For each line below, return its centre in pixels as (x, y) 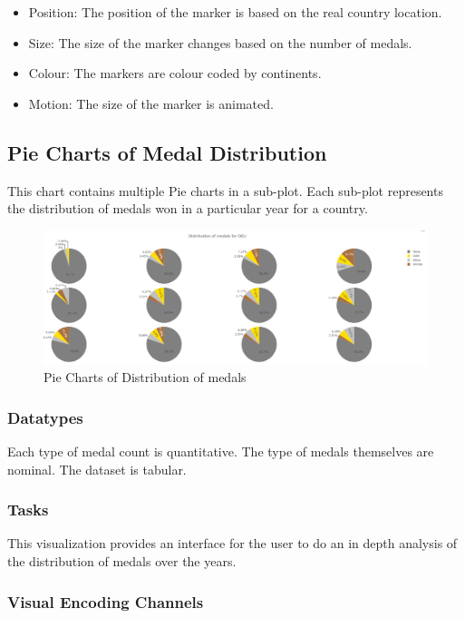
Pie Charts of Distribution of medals (145, 377)
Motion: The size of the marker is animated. (151, 103)
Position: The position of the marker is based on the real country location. (235, 12)
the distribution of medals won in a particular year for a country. (188, 208)
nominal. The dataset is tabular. (97, 469)
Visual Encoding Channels (106, 601)
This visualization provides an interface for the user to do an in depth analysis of (232, 543)
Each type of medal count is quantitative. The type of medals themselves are (221, 451)
